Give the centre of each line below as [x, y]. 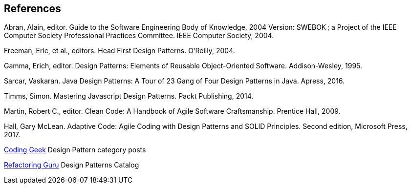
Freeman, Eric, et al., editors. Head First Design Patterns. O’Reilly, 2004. [119, 51]
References [32, 9]
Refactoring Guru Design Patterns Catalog [72, 165]
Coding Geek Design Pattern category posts [75, 150]
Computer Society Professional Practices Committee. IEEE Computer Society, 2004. [139, 36]
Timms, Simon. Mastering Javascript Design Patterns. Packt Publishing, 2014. [129, 96]
